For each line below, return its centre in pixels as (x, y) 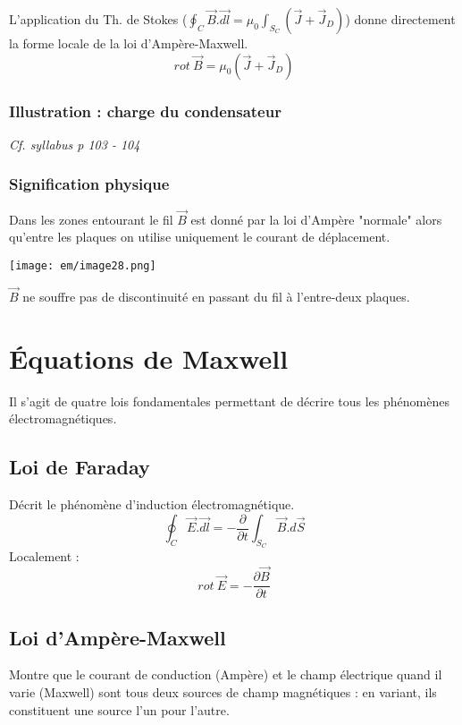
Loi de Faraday (80, 467)
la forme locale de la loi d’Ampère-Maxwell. (129, 43)
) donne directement (400, 19)
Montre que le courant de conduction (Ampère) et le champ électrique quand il (226, 674)
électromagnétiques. (63, 418)
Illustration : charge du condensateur (145, 111)
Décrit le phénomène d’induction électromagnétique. (152, 504)
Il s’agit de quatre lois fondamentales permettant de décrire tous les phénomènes (229, 401)
